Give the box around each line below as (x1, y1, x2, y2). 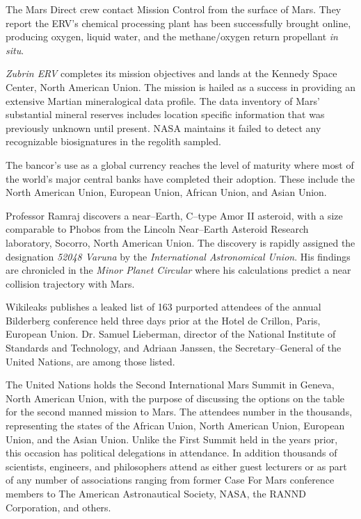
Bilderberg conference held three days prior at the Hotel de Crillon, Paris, (6, 313, 321, 327)
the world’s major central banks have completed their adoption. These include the (6, 171, 355, 186)
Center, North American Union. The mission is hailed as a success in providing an (6, 79, 356, 94)
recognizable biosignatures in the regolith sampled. (6, 134, 221, 149)
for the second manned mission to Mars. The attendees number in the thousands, (6, 404, 353, 419)
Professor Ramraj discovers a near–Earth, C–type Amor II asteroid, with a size (6, 208, 343, 222)
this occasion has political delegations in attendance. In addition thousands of (6, 445, 337, 460)
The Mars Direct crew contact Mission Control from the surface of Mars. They (6, 2, 342, 16)
